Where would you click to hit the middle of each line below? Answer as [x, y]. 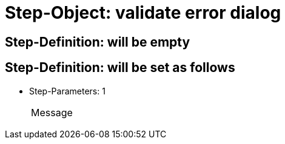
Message [52, 112]
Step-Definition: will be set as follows [120, 68]
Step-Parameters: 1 [67, 91]
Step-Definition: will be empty [98, 42]
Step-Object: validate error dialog [143, 13]
